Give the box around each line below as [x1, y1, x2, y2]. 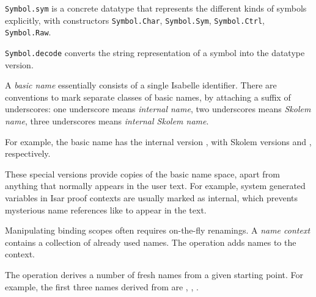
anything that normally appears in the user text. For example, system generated [5, 179, 306, 192]
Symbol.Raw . [5, 26, 51, 38]
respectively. [5, 147, 51, 160]
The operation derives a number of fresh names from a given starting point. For [5, 268, 304, 281]
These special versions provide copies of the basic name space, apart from [5, 167, 280, 180]
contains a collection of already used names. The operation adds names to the [5, 235, 296, 248]
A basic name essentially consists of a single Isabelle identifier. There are [5, 79, 277, 91]
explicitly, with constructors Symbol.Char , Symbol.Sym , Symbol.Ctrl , [5, 13, 265, 26]
